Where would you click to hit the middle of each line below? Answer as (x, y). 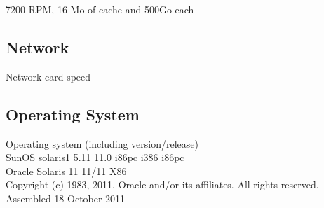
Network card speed (48, 76)
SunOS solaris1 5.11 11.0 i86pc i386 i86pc (95, 157)
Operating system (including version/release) (102, 143)
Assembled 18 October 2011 (66, 198)
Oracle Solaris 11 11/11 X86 (66, 171)
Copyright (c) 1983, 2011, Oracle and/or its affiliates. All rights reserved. (162, 185)
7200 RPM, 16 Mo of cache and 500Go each (100, 9)
